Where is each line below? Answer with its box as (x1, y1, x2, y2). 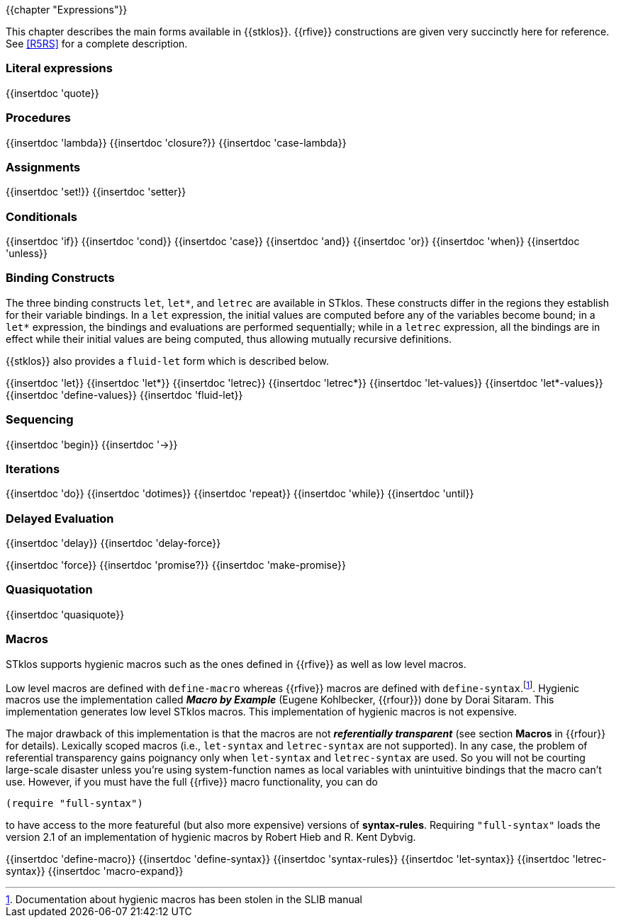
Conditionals (6, 209, 77, 224)
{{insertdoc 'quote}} (6, 86, 99, 99)
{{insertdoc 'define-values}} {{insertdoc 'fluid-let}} (6, 388, 243, 401)
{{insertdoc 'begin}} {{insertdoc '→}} (6, 438, 178, 451)
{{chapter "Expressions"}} (6, 4, 128, 16)
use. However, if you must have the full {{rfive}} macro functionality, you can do (6, 776, 378, 788)
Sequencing (6, 412, 74, 427)
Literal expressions (6, 61, 113, 76)
